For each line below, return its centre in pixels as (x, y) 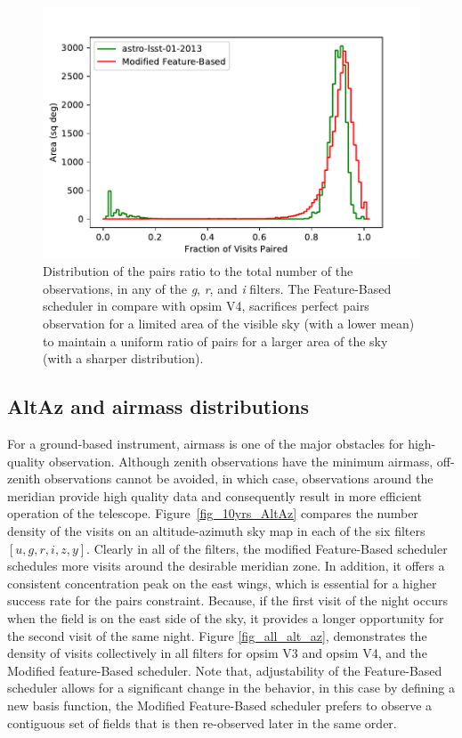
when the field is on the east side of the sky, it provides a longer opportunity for (226, 617)
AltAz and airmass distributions (158, 406)
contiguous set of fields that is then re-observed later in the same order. (202, 722)
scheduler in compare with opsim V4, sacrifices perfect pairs (206, 306)
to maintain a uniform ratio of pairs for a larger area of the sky (215, 341)
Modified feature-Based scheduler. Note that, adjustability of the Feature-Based (225, 670)
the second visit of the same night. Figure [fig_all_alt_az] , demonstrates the (217, 635)
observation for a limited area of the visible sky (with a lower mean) (229, 324)
